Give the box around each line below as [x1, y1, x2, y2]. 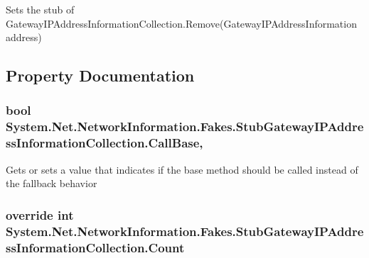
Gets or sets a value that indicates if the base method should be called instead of [6, 162, 358, 176]
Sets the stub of [6, 2, 75, 16]
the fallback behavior [6, 176, 97, 191]
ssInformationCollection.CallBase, [6, 134, 203, 152]
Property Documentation [6, 64, 195, 86]
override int [6, 206, 74, 223]
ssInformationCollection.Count [6, 238, 185, 256]
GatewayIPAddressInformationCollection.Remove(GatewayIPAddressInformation [6, 16, 357, 30]
